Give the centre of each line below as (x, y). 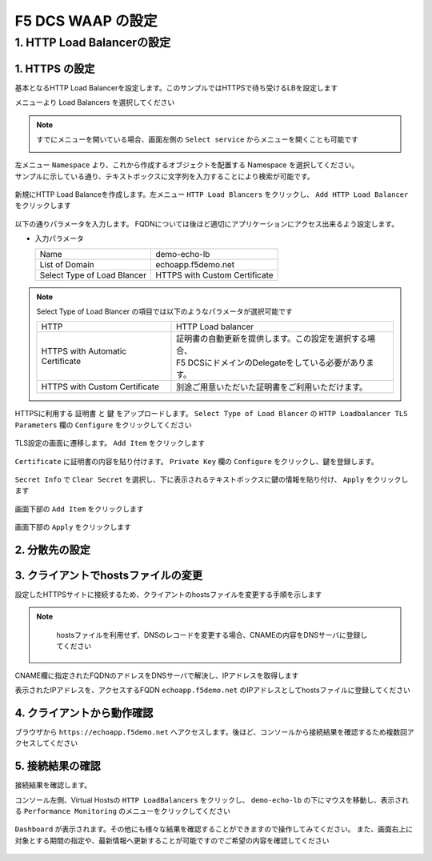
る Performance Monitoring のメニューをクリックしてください (123, 811)
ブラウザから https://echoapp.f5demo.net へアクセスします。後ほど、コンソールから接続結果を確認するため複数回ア (215, 731)
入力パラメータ (59, 238)
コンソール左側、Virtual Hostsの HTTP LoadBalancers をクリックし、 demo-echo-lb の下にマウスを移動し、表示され (212, 799)
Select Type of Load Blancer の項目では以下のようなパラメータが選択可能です (164, 311)
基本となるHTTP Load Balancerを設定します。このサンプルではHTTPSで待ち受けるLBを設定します (176, 87)
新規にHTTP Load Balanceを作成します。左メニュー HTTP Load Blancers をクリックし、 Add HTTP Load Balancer (212, 194)
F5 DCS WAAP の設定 (86, 21)
